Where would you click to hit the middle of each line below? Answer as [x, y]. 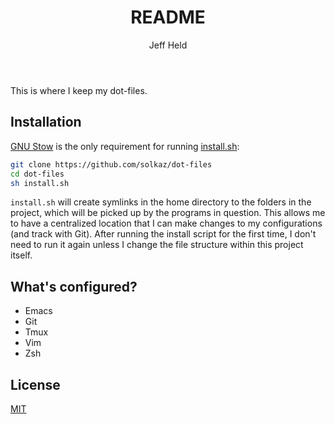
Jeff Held [168, 45]
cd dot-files [37, 174]
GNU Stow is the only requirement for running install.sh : [125, 146]
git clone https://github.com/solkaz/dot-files [111, 164]
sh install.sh [40, 183]
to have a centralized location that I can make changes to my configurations [166, 223]
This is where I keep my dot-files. [79, 90]
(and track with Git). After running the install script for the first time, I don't [163, 234]
